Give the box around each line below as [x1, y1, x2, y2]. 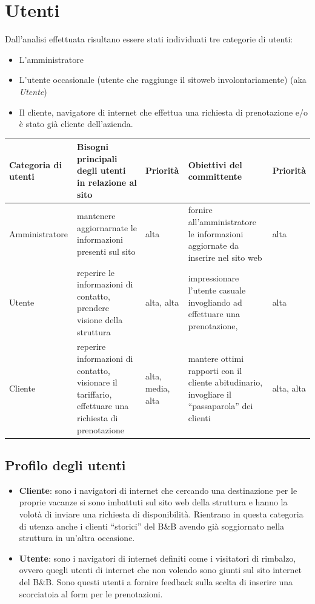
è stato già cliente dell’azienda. [19, 117, 133, 130]
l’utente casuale [188, 284, 246, 297]
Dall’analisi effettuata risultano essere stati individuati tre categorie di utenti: [5, 33, 293, 45]
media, [145, 382, 170, 395]
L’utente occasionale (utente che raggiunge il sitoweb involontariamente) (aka [19, 73, 307, 86]
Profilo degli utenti [5, 456, 126, 474]
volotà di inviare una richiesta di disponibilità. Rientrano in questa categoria [19, 508, 303, 520]
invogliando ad [188, 295, 242, 308]
